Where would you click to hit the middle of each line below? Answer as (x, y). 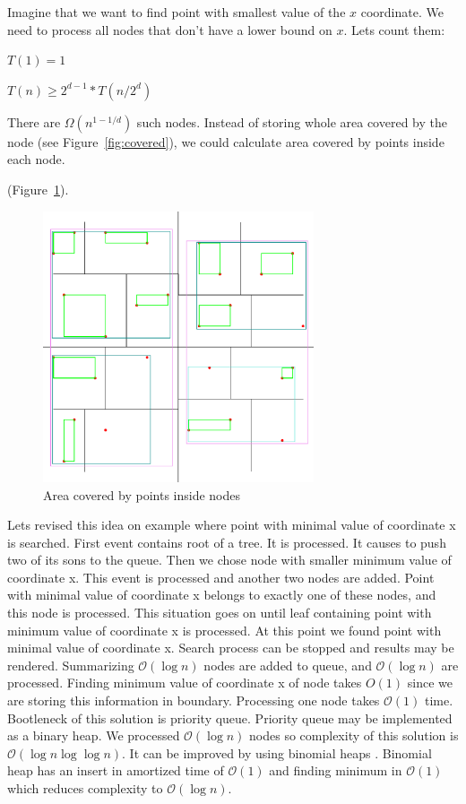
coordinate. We (402, 12)
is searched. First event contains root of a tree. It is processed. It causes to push (227, 542)
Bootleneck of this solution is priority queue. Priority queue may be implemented (230, 718)
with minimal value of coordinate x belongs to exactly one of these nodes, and (222, 595)
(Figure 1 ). (38, 189)
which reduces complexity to (85, 788)
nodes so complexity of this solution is (354, 735)
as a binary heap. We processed (94, 735)
